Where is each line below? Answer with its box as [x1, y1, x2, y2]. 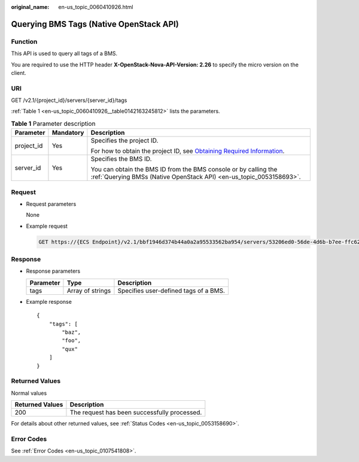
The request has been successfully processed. [69, 408, 202, 416]
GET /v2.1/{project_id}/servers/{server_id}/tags [11, 96, 127, 104]
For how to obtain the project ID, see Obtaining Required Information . [90, 147, 285, 155]
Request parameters [26, 200, 77, 207]
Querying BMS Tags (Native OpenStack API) [11, 19, 179, 29]
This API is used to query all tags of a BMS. [11, 50, 118, 57]
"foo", [62, 337, 81, 344]
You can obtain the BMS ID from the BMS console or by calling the [90, 165, 278, 174]
